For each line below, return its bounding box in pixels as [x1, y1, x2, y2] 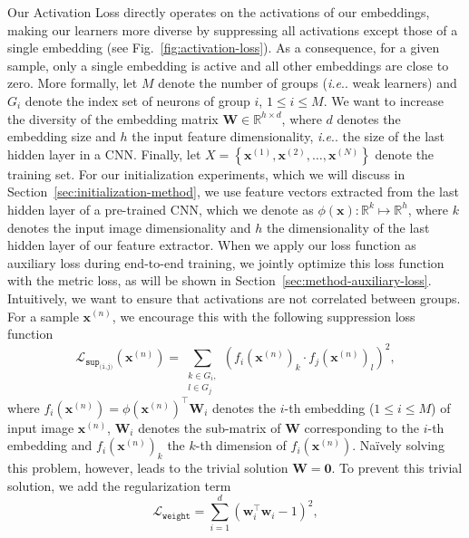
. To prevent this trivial [331, 458, 463, 477]
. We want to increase [323, 91, 444, 110]
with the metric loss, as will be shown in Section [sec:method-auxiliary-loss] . [7, 271, 432, 290]
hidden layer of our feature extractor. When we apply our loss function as [7, 235, 416, 255]
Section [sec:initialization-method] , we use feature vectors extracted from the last [7, 182, 459, 201]
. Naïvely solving [352, 436, 445, 455]
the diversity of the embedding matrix [7, 109, 219, 128]
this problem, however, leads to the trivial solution [7, 458, 288, 477]
